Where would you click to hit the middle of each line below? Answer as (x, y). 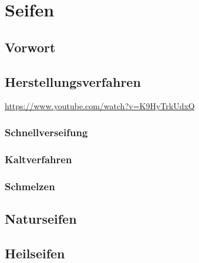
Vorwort (30, 47)
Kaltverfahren (38, 159)
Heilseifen (35, 253)
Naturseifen (41, 218)
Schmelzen (30, 186)
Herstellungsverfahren (73, 81)
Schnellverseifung (46, 132)
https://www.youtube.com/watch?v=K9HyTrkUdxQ (100, 106)
